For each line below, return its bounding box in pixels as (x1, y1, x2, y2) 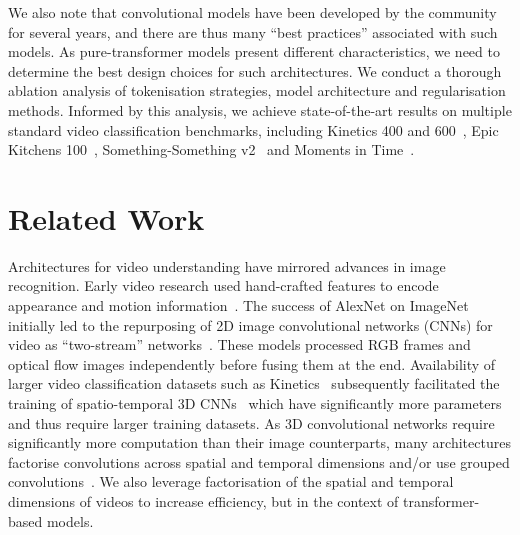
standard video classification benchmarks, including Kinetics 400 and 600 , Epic (8, 119, 499, 140)
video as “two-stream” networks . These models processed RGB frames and (8, 334, 471, 355)
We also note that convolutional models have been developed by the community (8, 2, 497, 22)
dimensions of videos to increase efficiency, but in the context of (8, 491, 399, 511)
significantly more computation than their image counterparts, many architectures (8, 432, 511, 453)
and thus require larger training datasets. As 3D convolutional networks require (8, 412, 495, 433)
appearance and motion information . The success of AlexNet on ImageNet (8, 295, 469, 316)
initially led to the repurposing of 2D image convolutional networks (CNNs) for (8, 314, 493, 335)
